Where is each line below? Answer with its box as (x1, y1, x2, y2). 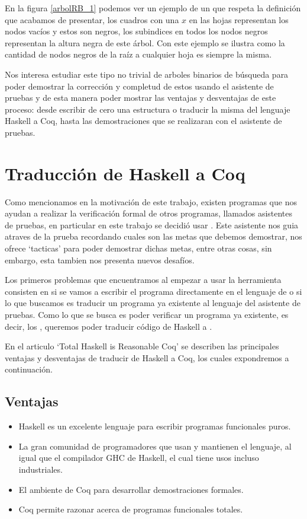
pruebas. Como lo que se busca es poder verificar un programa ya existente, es (5, 308, 289, 320)
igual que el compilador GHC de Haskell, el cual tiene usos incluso (18, 451, 259, 464)
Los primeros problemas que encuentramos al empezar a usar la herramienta (5, 273, 282, 286)
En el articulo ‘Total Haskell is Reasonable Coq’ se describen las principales (5, 340, 279, 352)
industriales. (18, 463, 63, 475)
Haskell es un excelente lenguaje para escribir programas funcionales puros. (18, 420, 291, 432)
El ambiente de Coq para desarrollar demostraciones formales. (18, 483, 244, 495)
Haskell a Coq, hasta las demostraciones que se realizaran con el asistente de (5, 114, 282, 127)
